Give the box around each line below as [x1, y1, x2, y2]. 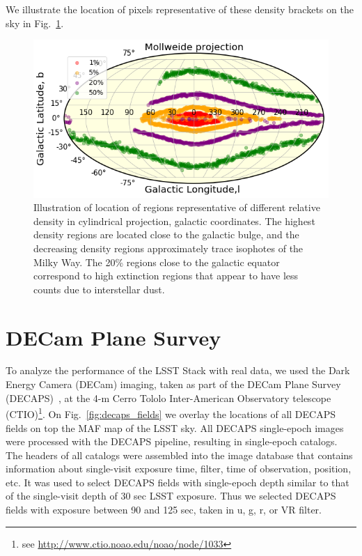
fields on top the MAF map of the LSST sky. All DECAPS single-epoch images [6, 420, 344, 435]
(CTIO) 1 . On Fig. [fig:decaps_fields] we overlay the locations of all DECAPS [6, 405, 336, 421]
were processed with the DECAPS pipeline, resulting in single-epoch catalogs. [6, 434, 338, 449]
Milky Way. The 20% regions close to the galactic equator [33, 254, 280, 269]
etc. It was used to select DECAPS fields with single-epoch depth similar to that [6, 474, 349, 489]
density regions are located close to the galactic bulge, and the [33, 227, 299, 242]
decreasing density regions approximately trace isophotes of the [33, 240, 304, 255]
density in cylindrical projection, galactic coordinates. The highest [33, 213, 315, 228]
